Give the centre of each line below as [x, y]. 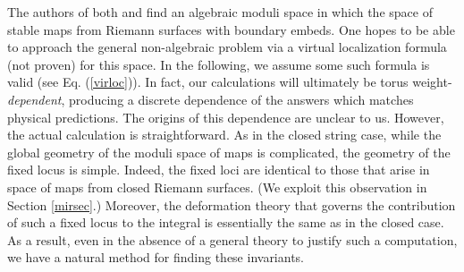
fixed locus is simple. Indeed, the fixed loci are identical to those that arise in [219, 170]
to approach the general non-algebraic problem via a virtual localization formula [227, 47]
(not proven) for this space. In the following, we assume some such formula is [219, 64]
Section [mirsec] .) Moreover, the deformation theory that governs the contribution [232, 204]
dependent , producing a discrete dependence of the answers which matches [211, 99]
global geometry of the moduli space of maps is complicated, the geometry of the [229, 152]
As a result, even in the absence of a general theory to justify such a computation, [232, 239]
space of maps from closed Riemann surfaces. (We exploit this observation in [217, 187]
